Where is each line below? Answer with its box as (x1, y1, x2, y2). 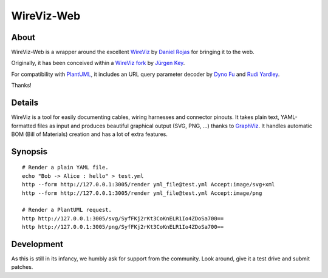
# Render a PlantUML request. (22, 206, 112, 214)
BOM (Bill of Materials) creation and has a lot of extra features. (11, 131, 168, 138)
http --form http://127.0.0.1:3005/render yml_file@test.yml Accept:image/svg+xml (22, 181, 275, 188)
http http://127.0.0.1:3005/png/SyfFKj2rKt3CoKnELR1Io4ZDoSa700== (22, 223, 224, 231)
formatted (11, 122, 36, 129)
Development (11, 239, 64, 249)
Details (11, 98, 39, 108)
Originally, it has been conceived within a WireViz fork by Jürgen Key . (11, 59, 185, 67)
